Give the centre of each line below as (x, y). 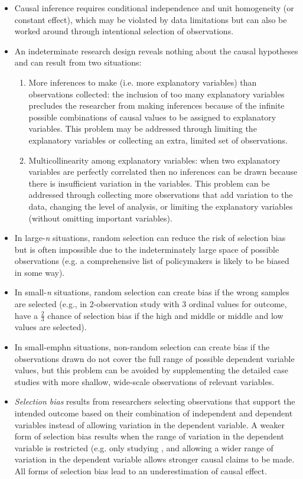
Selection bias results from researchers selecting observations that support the (155, 401)
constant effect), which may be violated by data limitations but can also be (151, 19)
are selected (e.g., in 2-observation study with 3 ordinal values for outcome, (151, 304)
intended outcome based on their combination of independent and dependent (154, 413)
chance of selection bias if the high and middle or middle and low (165, 315)
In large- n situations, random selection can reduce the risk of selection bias (150, 238)
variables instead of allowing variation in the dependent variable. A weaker (150, 424)
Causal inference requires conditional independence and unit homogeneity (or (154, 8)
